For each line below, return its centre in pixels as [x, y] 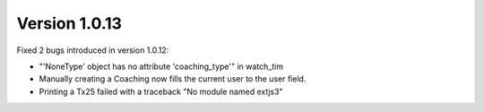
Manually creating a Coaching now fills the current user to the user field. [173, 79]
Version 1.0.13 [69, 23]
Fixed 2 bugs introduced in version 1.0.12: [93, 50]
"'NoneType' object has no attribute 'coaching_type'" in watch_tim [161, 66]
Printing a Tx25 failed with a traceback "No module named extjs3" [161, 91]
